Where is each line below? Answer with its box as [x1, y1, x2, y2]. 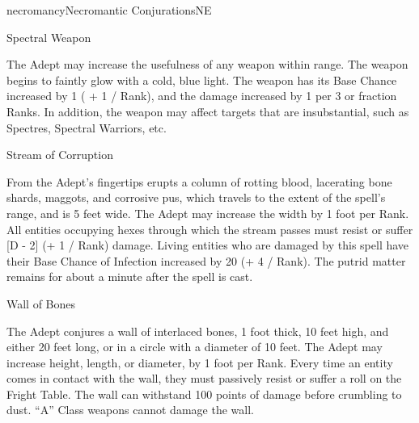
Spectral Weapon [6, 28, 91, 45]
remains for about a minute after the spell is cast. [6, 268, 253, 285]
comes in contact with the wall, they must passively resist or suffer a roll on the [6, 370, 402, 387]
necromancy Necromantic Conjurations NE [6, 2, 212, 18]
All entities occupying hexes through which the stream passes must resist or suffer [6, 220, 413, 237]
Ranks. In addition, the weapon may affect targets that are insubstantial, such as [6, 103, 409, 119]
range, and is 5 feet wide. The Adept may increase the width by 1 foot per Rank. [6, 204, 409, 221]
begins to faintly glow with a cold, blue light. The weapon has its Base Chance [6, 71, 397, 88]
